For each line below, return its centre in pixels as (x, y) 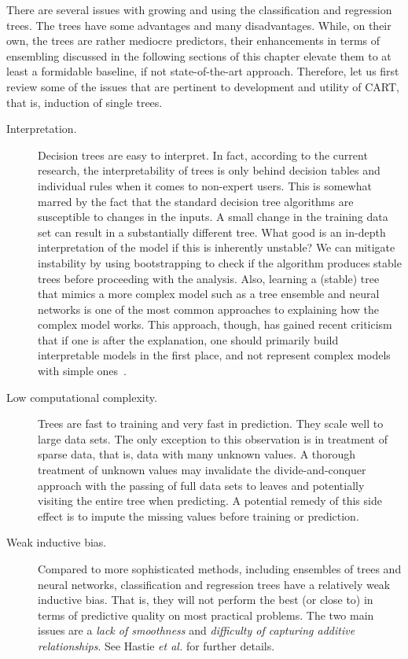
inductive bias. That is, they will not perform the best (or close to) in (206, 600)
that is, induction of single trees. (85, 102)
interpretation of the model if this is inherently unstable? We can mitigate (217, 247)
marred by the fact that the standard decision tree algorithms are (196, 201)
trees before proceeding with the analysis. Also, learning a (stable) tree (209, 278)
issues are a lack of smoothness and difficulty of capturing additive (197, 630)
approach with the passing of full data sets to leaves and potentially (201, 485)
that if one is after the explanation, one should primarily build (188, 339)
